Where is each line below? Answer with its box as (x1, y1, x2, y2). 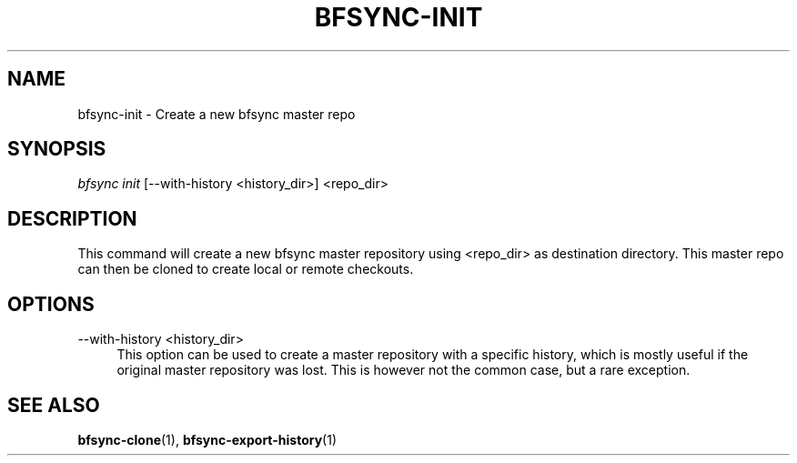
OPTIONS (7, 292, 95, 316)
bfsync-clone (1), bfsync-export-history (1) (77, 431, 337, 448)
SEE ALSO (7, 393, 100, 417)
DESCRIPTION (7, 206, 137, 230)
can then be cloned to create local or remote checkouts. (77, 261, 414, 277)
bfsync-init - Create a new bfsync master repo (77, 106, 356, 122)
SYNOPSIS (7, 137, 106, 161)
